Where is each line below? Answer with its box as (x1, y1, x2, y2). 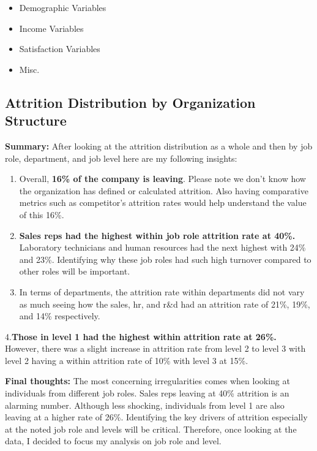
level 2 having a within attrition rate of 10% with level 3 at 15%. (5, 354, 248, 366)
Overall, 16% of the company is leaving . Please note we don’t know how (19, 172, 306, 185)
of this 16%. (19, 208, 64, 221)
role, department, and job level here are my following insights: (5, 151, 237, 164)
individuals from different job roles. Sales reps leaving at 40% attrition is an (5, 387, 289, 400)
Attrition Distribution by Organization (5, 93, 256, 112)
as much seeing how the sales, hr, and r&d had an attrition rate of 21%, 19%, (19, 297, 310, 310)
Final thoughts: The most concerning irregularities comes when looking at (5, 374, 290, 387)
